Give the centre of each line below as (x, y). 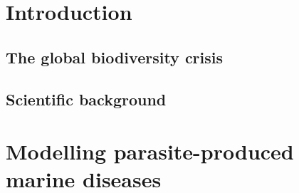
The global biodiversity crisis (115, 57)
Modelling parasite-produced (150, 151)
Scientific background (86, 99)
